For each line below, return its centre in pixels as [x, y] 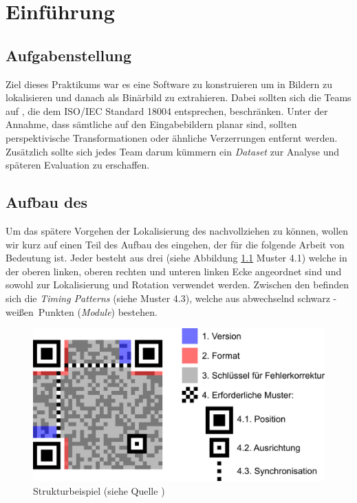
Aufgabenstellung [69, 55]
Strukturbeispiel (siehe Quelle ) [99, 490]
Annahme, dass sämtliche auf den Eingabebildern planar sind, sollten [151, 124]
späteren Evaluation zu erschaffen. [78, 165]
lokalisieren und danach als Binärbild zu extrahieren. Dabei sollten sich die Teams [178, 97]
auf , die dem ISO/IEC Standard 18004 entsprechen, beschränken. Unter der [167, 110]
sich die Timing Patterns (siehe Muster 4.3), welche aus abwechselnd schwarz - [171, 298]
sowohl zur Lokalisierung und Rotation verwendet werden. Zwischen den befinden [177, 285]
